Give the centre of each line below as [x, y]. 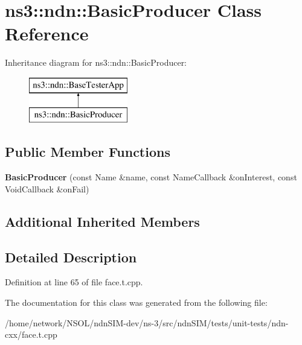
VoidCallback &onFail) [47, 188]
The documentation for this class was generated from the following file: [136, 302]
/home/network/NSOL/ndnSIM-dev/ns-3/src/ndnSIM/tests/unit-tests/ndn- [147, 322]
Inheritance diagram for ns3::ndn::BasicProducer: [96, 62]
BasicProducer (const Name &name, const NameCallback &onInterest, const [151, 177]
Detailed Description [71, 257]
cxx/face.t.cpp [31, 334]
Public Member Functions [88, 152]
